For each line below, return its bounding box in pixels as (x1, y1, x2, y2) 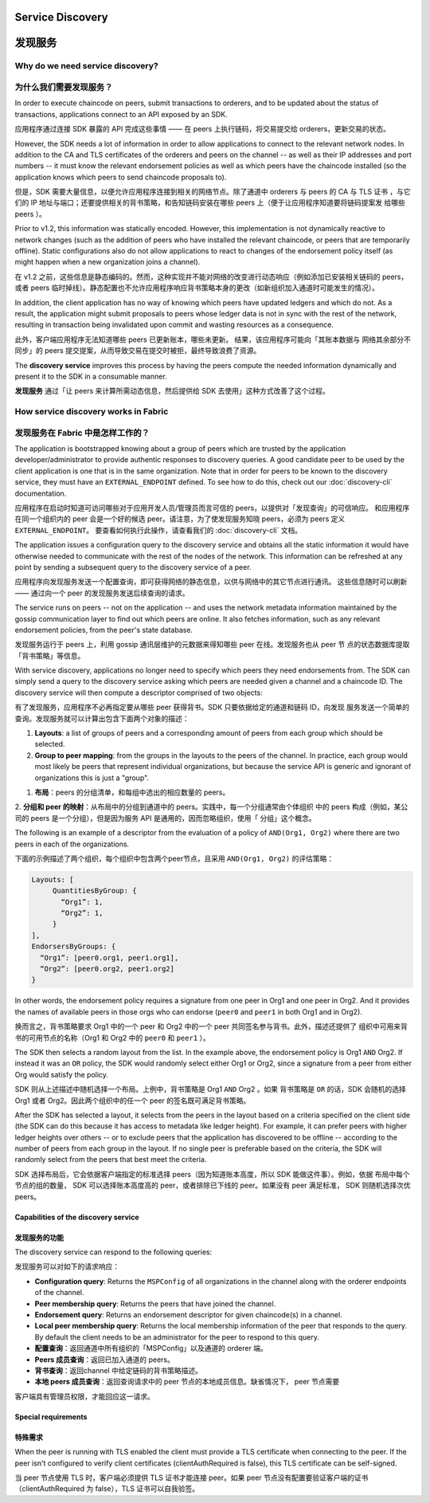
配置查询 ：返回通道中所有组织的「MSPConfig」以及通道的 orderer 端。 (34, 1344, 268, 1353)
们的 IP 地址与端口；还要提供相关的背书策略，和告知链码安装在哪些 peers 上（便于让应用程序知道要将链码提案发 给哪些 (14, 198, 405, 207)
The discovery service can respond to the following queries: (14, 1247, 213, 1257)
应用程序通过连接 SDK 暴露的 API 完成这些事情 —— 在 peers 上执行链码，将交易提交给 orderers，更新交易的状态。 (14, 124, 390, 134)
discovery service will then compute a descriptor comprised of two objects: (14, 688, 263, 697)
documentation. (14, 489, 67, 498)
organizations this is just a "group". (34, 773, 150, 783)
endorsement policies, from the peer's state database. (14, 625, 193, 634)
